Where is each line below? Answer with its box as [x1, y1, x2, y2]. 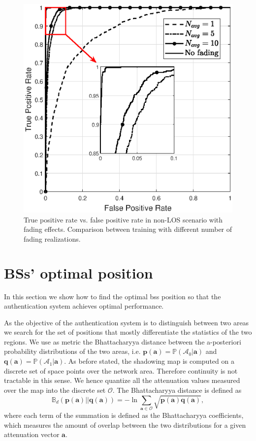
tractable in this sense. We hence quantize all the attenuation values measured [4, 375, 240, 385]
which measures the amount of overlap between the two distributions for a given [4, 419, 246, 430]
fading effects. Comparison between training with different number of [24, 224, 232, 234]
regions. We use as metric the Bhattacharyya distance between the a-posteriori [4, 336, 241, 346]
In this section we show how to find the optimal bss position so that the [4, 291, 221, 301]
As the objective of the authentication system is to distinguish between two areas [4, 317, 249, 327]
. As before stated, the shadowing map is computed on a [64, 356, 234, 366]
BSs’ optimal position [4, 262, 153, 283]
